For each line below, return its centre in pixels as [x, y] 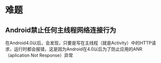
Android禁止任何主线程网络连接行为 [61, 30]
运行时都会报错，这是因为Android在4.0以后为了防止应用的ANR [78, 49]
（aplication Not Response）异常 [39, 55]
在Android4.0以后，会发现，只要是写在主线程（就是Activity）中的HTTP [78, 43]
